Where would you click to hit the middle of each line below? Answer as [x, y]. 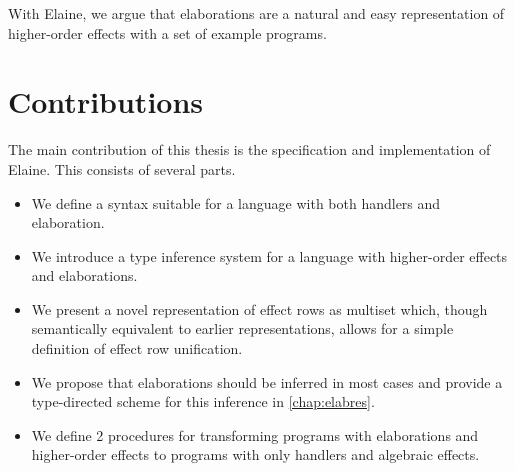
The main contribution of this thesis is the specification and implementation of [249, 149]
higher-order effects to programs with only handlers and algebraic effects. [255, 454]
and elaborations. [84, 275]
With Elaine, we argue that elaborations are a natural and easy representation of [256, 13]
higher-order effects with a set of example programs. [167, 32]
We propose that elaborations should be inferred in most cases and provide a [267, 381]
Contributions [106, 101]
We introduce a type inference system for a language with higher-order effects [269, 255]
